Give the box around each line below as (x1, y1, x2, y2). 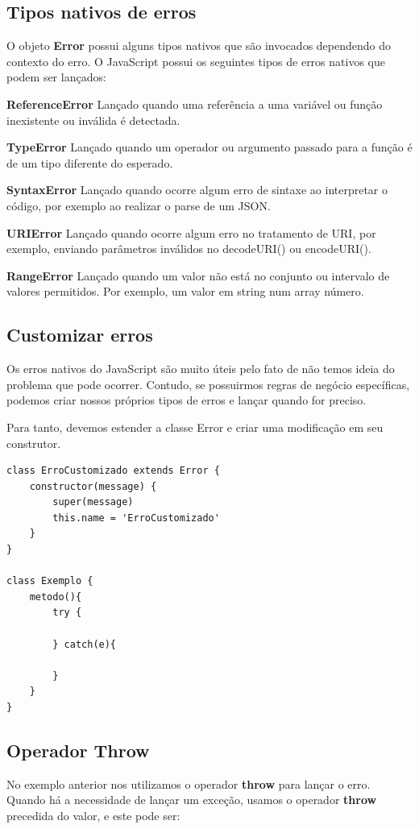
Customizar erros (6, 322, 153, 347)
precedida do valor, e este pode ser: (6, 806, 180, 823)
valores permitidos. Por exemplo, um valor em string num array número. (6, 283, 364, 300)
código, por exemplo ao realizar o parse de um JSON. (6, 197, 271, 213)
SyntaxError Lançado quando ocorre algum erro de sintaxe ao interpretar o (6, 181, 388, 198)
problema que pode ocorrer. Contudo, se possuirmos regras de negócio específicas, (6, 375, 410, 392)
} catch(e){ (52, 638, 117, 650)
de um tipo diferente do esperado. (6, 154, 173, 171)
